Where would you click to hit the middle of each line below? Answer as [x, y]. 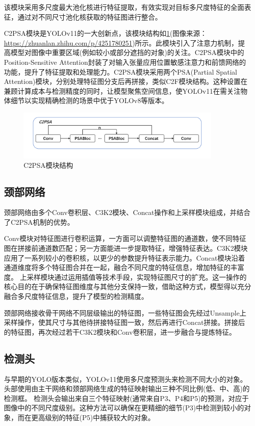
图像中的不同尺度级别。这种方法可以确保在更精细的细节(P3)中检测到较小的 [124, 408]
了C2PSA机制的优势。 [39, 222]
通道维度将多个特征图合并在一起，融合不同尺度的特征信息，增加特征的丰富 [124, 267]
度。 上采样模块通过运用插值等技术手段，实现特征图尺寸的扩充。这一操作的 [125, 277]
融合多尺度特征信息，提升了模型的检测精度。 [76, 296]
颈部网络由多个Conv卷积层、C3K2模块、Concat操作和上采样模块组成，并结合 [127, 212]
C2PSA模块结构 [48, 165]
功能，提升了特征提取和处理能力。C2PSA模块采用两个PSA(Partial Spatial [121, 71]
